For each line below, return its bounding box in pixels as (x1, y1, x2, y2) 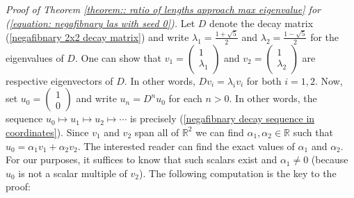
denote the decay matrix (209, 15, 314, 30)
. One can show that (74, 50, 162, 65)
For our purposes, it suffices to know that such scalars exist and (6, 152, 277, 167)
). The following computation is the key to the (139, 165, 337, 180)
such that (293, 124, 333, 139)
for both (246, 73, 282, 88)
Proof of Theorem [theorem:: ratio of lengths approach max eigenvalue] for (6, 2, 321, 16)
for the (310, 29, 339, 44)
